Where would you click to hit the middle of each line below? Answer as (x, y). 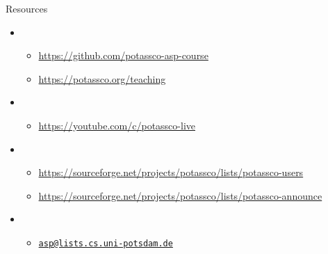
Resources (27, 8)
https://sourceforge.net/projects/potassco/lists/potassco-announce (180, 195)
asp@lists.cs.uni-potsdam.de (106, 243)
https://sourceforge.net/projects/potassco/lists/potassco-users (171, 172)
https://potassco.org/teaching (102, 78)
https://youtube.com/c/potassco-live (117, 125)
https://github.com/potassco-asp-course (123, 55)
